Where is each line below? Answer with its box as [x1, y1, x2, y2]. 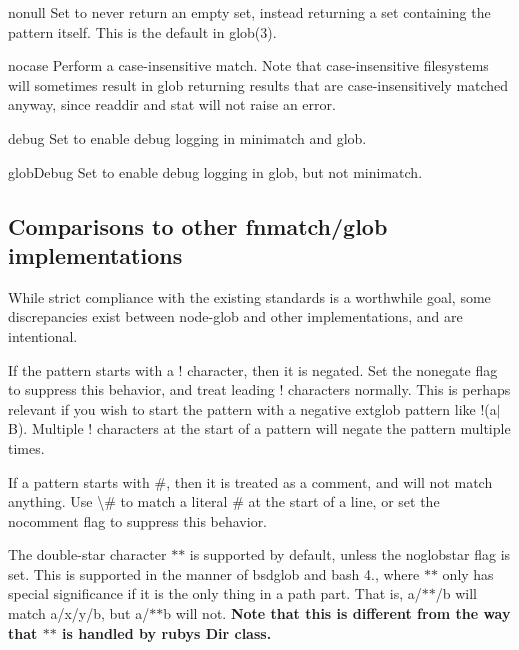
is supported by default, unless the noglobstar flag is [189, 544, 511, 565]
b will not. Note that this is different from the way [163, 603, 511, 624]
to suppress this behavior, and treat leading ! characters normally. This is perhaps [8, 379, 511, 400]
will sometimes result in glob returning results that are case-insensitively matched [8, 74, 509, 95]
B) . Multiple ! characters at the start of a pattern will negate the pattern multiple [8, 418, 511, 439]
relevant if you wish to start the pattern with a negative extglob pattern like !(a [8, 398, 497, 419]
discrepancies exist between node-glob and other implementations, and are [8, 306, 463, 327]
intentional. [8, 325, 78, 346]
